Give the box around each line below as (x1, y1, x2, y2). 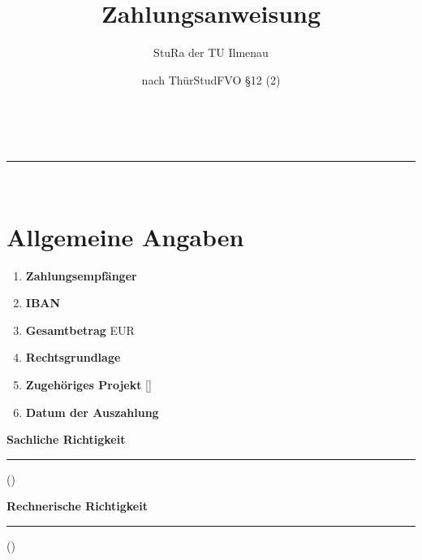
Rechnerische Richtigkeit (6, 497, 148, 514)
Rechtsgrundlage (25, 349, 121, 366)
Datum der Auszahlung (25, 403, 159, 420)
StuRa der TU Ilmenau (153, 44, 269, 61)
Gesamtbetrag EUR (25, 321, 135, 338)
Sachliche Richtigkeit (6, 431, 126, 448)
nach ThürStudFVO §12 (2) (141, 71, 281, 88)
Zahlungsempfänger (25, 267, 137, 284)
